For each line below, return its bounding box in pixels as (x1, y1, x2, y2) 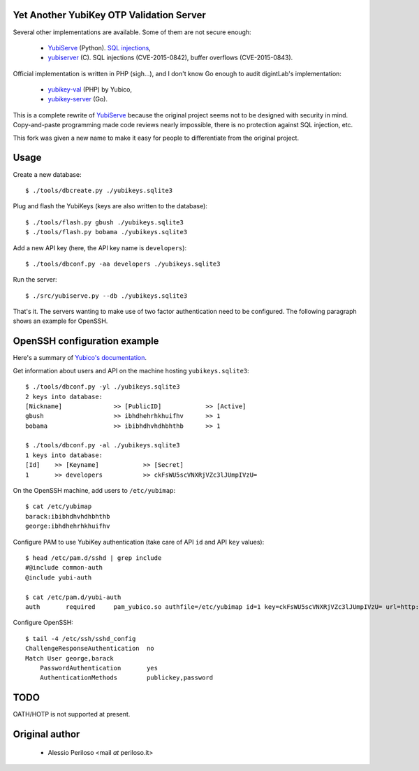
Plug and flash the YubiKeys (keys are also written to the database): (13, 202, 207, 210)
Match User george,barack (25, 654, 115, 662)
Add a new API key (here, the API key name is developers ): (13, 243, 187, 252)
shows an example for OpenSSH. (13, 317, 108, 325)
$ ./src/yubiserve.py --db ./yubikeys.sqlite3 (25, 291, 188, 300)
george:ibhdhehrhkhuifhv (25, 522, 110, 531)
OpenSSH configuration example (13, 336, 159, 347)
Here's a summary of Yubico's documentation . (13, 354, 147, 362)
